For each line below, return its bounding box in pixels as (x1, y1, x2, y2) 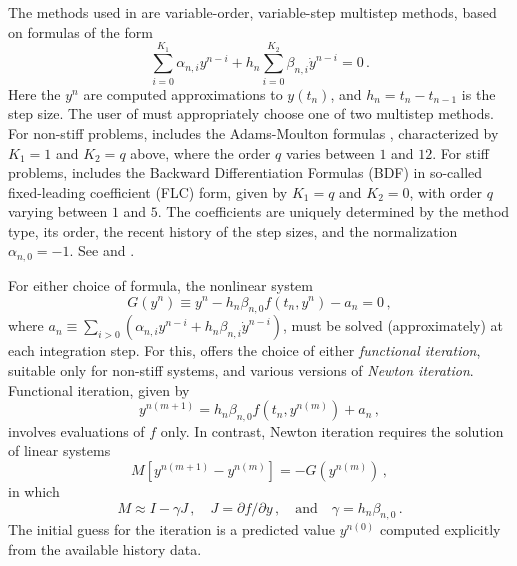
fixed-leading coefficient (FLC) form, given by (8, 181, 288, 202)
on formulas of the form (8, 21, 153, 42)
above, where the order (130, 142, 271, 163)
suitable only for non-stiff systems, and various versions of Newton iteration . (8, 359, 474, 380)
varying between (8, 201, 108, 222)
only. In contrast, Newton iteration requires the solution (160, 420, 504, 441)
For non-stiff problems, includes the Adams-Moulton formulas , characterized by (8, 122, 499, 143)
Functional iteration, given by (8, 379, 190, 400)
